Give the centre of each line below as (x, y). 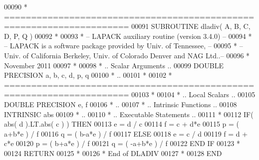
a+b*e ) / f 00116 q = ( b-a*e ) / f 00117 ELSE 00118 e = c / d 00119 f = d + (126, 133)
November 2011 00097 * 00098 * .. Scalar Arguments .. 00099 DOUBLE (114, 65)
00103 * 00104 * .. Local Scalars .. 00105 (193, 94)
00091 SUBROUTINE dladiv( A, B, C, (191, 26)
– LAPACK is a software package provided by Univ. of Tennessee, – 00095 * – (124, 46)
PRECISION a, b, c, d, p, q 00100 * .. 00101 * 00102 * (88, 75)
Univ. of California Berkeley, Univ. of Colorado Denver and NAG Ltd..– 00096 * (127, 55)
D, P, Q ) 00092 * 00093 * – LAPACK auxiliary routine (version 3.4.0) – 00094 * (128, 36)
